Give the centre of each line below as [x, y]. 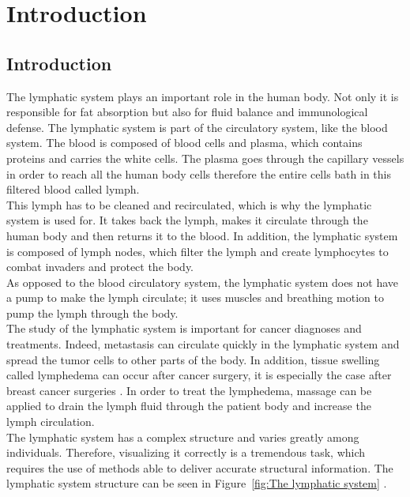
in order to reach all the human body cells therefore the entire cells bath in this [199, 173]
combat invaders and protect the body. [100, 267]
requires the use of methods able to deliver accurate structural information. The [200, 467]
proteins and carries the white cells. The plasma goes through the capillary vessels [205, 158]
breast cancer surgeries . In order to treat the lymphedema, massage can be [189, 390]
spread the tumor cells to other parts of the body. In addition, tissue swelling [193, 359]
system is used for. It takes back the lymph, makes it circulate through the [187, 220]
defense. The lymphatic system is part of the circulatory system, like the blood [197, 127]
